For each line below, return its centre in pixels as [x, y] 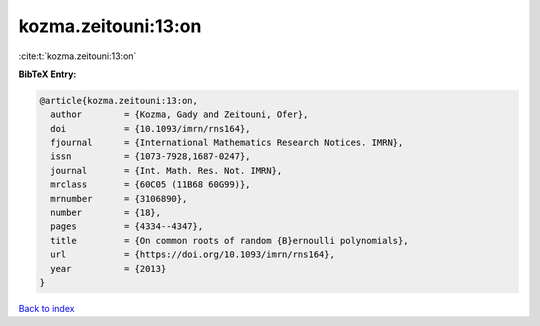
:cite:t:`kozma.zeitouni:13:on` [77, 56]
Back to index [46, 308]
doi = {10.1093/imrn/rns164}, [150, 128]
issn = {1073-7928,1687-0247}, [150, 156]
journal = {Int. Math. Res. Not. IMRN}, [166, 170]
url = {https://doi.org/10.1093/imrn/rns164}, [192, 254]
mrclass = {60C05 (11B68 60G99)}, [150, 184]
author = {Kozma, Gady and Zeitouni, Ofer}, [179, 114]
